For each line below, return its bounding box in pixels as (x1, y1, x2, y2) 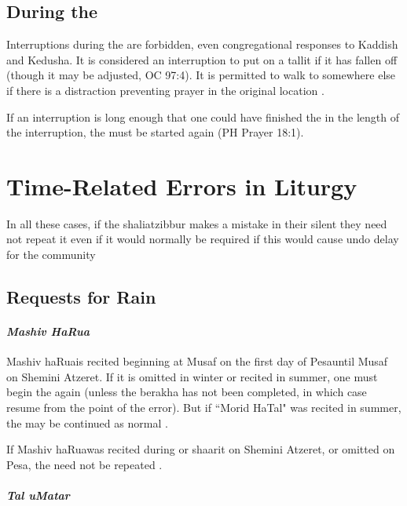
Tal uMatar (6, 487, 70, 503)
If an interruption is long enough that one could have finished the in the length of (6, 108, 400, 125)
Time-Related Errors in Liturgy (6, 169, 357, 202)
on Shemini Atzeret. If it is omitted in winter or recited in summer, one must (6, 368, 378, 384)
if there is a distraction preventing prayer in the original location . (6, 82, 324, 98)
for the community (6, 246, 96, 263)
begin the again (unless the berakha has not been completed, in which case (6, 384, 367, 400)
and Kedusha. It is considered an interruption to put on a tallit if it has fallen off (6, 51, 398, 67)
